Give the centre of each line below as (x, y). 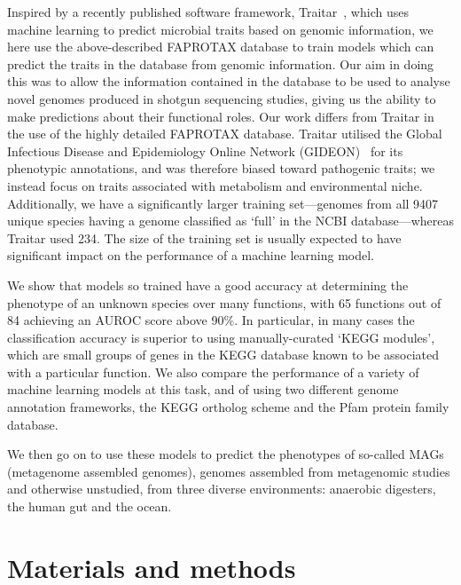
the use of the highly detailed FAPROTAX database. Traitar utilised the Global (225, 134)
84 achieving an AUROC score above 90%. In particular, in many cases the (211, 320)
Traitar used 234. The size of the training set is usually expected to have (204, 237)
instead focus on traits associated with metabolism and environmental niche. (215, 185)
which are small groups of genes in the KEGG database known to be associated (223, 355)
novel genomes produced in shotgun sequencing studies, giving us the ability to (222, 98)
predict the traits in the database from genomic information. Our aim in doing (221, 63)
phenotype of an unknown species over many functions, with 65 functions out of (224, 302)
